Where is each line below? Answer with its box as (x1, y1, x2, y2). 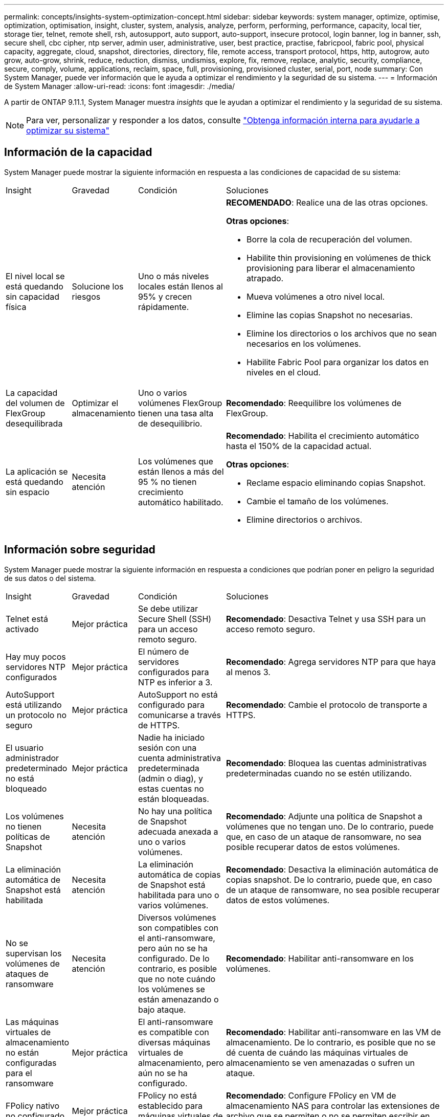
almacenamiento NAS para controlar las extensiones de (226, 1100, 440, 1111)
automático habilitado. (138, 497, 223, 507)
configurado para (138, 699, 205, 710)
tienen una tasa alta (138, 408, 214, 418)
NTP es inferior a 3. (138, 677, 213, 687)
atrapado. (247, 273, 284, 283)
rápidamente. (138, 301, 189, 312)
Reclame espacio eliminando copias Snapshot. (247, 477, 425, 488)
